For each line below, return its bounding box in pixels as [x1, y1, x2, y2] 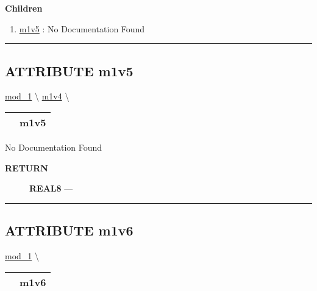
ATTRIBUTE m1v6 [5, 221, 134, 240]
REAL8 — [29, 182, 73, 195]
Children [5, 2, 43, 14]
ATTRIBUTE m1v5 [5, 61, 134, 80]
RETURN [5, 161, 48, 174]
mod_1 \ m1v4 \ [5, 90, 69, 102]
